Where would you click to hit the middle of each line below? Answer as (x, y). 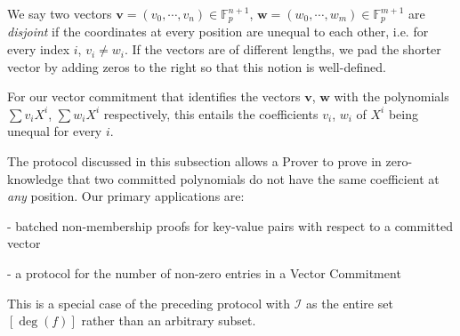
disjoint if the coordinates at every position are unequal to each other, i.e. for (218, 32)
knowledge (35, 178)
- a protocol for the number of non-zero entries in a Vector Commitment (204, 272)
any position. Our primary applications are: (126, 196)
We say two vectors (60, 13)
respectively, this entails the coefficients (211, 113)
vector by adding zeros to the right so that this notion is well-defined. (197, 66)
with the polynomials (391, 96)
